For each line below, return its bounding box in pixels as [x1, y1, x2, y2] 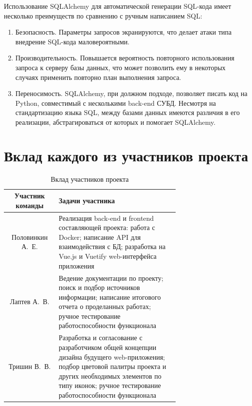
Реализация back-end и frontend [58, 213, 154, 223]
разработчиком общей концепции [58, 342, 157, 352]
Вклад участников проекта [51, 174, 129, 184]
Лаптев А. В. [10, 296, 50, 307]
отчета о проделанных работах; [58, 301, 151, 311]
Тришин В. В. [8, 361, 51, 371]
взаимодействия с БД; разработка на [58, 241, 166, 251]
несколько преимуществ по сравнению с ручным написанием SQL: [4, 10, 202, 20]
